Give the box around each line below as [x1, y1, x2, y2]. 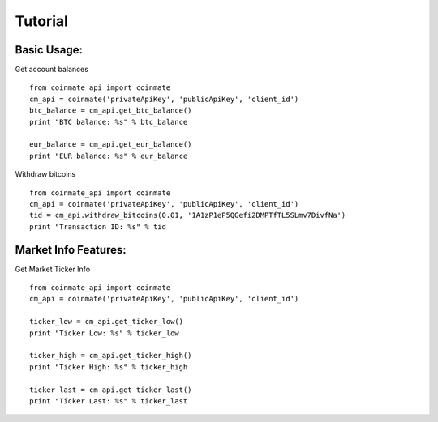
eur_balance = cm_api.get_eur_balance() [29, 140, 192, 149]
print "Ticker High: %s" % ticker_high [29, 362, 188, 372]
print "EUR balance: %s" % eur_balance [29, 151, 188, 160]
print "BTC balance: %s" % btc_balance [29, 117, 188, 126]
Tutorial [15, 12, 69, 30]
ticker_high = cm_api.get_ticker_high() [29, 351, 192, 360]
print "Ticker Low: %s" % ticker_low [29, 328, 180, 338]
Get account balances [15, 65, 89, 75]
